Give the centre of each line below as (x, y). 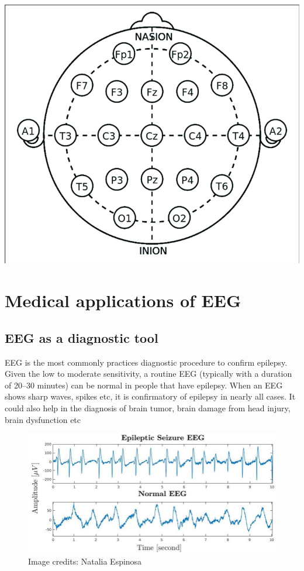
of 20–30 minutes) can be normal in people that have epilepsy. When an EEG (144, 385)
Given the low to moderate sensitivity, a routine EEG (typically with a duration (148, 374)
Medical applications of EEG (123, 300)
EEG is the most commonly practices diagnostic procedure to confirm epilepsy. (146, 362)
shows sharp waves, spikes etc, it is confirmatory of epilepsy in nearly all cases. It (150, 396)
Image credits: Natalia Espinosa (85, 561)
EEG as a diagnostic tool (82, 337)
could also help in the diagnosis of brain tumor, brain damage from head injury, (148, 407)
